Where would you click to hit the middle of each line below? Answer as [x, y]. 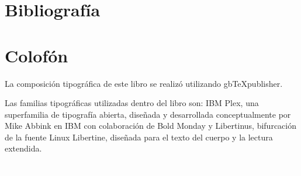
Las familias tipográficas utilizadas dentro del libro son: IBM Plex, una [132, 103]
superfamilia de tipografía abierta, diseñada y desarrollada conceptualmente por [148, 114]
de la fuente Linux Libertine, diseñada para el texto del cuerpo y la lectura [139, 137]
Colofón [37, 55]
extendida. [23, 148]
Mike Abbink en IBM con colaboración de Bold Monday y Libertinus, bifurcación [150, 126]
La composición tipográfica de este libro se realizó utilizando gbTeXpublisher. [144, 83]
